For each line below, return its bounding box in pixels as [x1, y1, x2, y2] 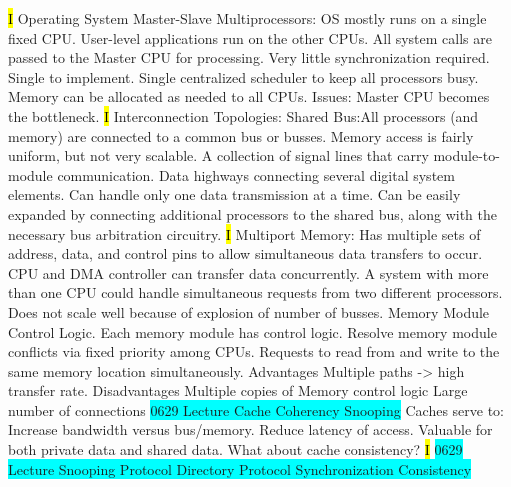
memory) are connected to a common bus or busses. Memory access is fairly [8, 125, 474, 146]
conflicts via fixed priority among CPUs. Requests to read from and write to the [8, 341, 500, 362]
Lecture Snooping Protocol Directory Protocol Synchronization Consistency [8, 458, 472, 479]
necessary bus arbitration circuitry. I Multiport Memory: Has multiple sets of [8, 223, 481, 244]
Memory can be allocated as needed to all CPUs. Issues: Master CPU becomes [8, 86, 490, 107]
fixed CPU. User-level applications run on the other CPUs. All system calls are [8, 27, 492, 48]
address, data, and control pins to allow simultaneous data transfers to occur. [8, 243, 483, 264]
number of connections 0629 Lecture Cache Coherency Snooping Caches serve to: [8, 399, 504, 420]
